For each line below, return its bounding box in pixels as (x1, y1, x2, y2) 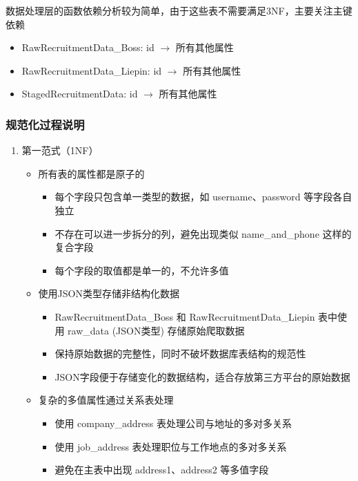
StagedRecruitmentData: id (21, 86, 138, 101)
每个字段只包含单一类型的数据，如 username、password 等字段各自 (54, 189, 352, 204)
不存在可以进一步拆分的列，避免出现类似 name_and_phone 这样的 (54, 226, 352, 240)
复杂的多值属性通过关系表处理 (38, 393, 174, 407)
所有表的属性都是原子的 (38, 166, 145, 180)
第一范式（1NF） (21, 143, 99, 158)
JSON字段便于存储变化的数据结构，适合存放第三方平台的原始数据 (54, 369, 350, 384)
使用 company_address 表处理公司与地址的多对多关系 (54, 415, 292, 430)
